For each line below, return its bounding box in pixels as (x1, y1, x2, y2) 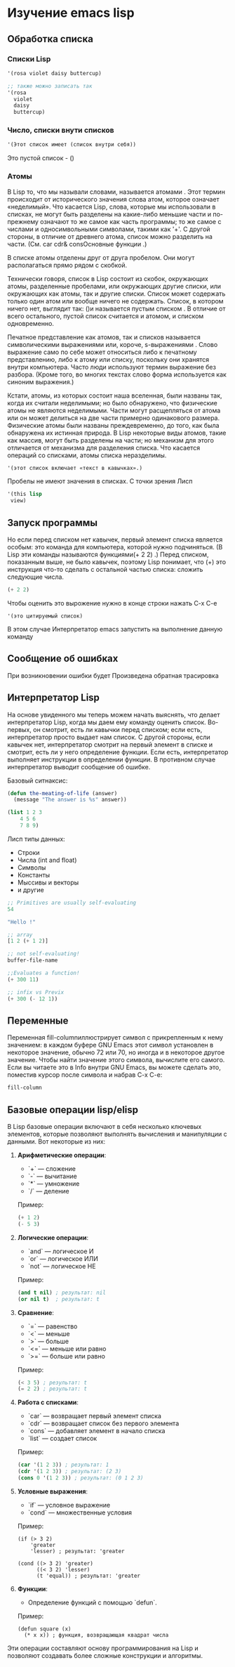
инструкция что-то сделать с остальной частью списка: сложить (7, 566, 203, 574)
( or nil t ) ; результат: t (17, 1295, 100, 1302)
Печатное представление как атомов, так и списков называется (7, 332, 201, 341)
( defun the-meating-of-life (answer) (7, 790, 118, 797)
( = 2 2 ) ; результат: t (17, 1385, 88, 1392)
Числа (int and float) (17, 856, 77, 864)
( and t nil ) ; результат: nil (17, 1289, 107, 1296)
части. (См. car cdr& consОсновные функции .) (7, 240, 147, 248)
